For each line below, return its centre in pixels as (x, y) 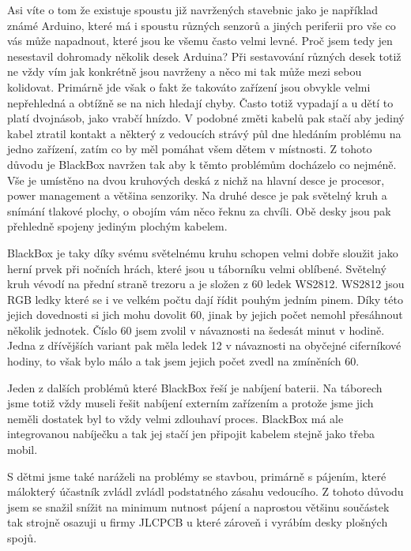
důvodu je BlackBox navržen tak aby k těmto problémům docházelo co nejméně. (202, 164)
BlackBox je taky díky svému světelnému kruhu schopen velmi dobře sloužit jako (203, 252)
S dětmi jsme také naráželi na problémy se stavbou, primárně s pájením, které (197, 476)
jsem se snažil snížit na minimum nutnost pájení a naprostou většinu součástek (198, 506)
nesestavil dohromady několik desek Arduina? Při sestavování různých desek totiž (204, 56)
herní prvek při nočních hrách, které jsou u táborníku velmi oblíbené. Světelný (197, 268)
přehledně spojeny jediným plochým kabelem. (117, 226)
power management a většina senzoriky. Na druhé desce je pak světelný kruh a (197, 195)
